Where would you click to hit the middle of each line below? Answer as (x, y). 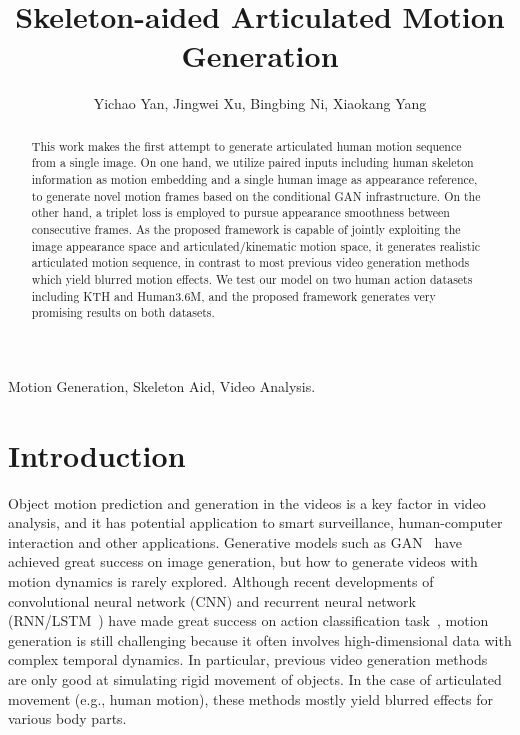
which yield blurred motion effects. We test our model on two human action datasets (252, 278)
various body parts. (67, 718)
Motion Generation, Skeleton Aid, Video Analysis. (162, 385)
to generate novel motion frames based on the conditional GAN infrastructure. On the (256, 195)
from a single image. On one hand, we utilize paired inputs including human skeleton (252, 162)
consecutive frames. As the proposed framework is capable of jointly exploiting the (246, 228)
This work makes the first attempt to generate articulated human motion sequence (246, 145)
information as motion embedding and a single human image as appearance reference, (254, 179)
